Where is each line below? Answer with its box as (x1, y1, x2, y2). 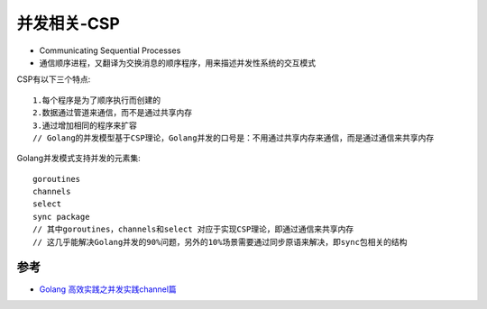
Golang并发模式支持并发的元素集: (16, 153, 141, 164)
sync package (32, 212, 90, 222)
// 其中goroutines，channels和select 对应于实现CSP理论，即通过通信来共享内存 (32, 224, 354, 234)
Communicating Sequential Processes (39, 45, 181, 56)
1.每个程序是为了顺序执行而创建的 (32, 95, 161, 105)
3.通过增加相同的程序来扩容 (32, 120, 137, 131)
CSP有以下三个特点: (16, 74, 91, 85)
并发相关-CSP (16, 14, 121, 33)
